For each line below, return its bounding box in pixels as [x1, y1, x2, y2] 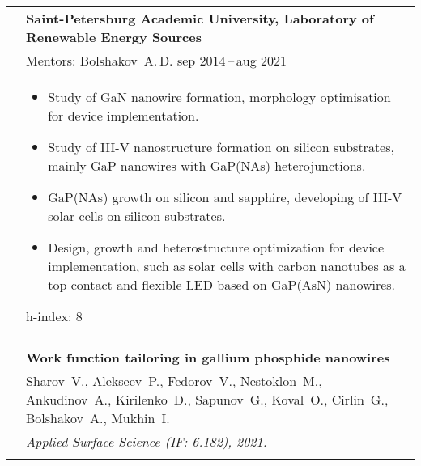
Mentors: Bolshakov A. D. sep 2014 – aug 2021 [26, 51, 287, 70]
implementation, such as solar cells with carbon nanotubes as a [48, 256, 406, 275]
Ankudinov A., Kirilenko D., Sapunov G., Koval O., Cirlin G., [26, 390, 389, 409]
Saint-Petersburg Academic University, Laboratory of [26, 9, 374, 28]
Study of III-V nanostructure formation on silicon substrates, [48, 138, 394, 156]
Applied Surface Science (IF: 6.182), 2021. [26, 432, 267, 451]
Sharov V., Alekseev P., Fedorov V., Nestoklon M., [26, 371, 322, 390]
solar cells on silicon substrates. [48, 206, 226, 225]
